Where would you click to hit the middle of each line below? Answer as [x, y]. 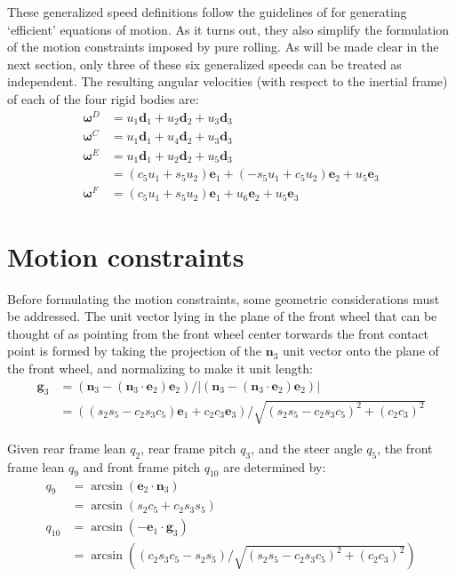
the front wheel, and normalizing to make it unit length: [160, 368]
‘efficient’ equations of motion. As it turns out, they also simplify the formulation [228, 29]
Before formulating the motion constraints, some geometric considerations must [224, 298]
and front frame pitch [142, 466]
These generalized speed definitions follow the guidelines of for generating [207, 12]
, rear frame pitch [188, 448]
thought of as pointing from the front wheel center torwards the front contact [218, 333]
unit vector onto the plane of [360, 351]
